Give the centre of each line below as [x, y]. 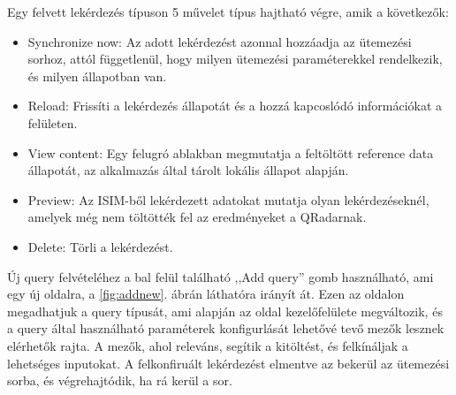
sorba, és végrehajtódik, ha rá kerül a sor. [120, 380]
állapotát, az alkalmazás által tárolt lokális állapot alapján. [188, 170]
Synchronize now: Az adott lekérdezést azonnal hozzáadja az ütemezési [220, 41]
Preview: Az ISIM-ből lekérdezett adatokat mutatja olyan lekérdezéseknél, [228, 199]
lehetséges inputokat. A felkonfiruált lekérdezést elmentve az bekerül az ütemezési [228, 363]
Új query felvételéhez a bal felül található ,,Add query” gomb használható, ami [220, 276]
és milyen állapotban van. [97, 76]
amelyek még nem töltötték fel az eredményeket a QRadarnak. [197, 217]
